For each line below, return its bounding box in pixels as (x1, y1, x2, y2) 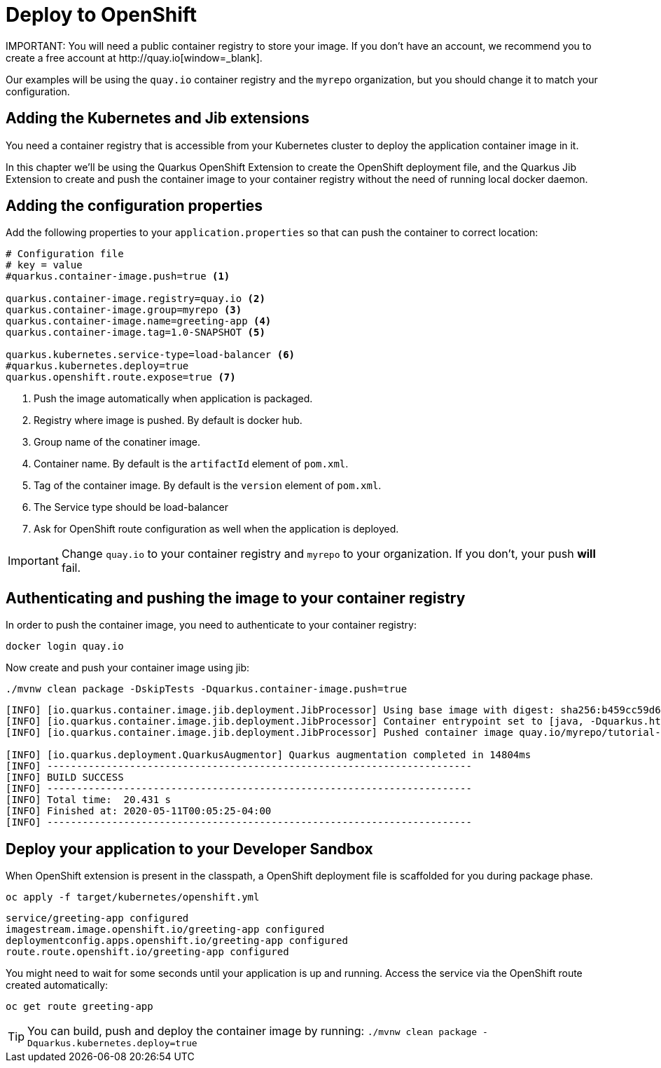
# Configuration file (6, 248, 124, 260)
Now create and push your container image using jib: (6, 662, 250, 674)
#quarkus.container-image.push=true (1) (6, 271, 230, 282)
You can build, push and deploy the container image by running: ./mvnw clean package (27, 1024, 478, 1039)
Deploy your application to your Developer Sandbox (6, 840, 373, 858)
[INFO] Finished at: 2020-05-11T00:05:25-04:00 (6, 805, 272, 817)
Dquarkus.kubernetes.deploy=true (27, 1038, 197, 1049)
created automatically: (6, 979, 109, 992)
